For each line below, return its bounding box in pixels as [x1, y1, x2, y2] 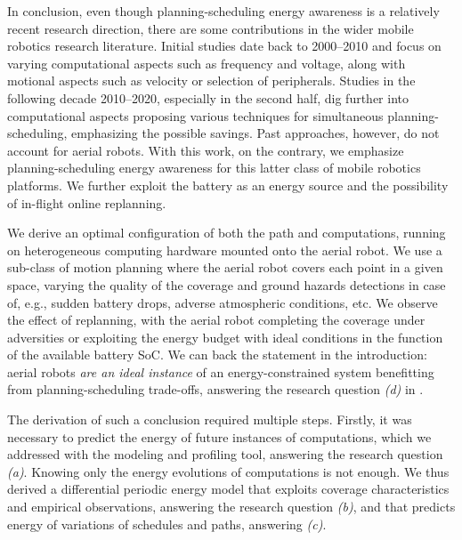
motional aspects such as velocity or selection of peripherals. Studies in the [7, 71, 416, 90]
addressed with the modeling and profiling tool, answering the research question [7, 445, 443, 463]
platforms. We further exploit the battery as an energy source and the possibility [7, 175, 449, 194]
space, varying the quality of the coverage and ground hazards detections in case [7, 275, 446, 294]
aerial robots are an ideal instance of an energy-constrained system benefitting [7, 362, 434, 381]
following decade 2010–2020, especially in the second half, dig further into [7, 88, 409, 107]
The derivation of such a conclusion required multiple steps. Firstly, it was [7, 410, 412, 429]
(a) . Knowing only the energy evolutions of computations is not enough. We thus [7, 462, 450, 480]
